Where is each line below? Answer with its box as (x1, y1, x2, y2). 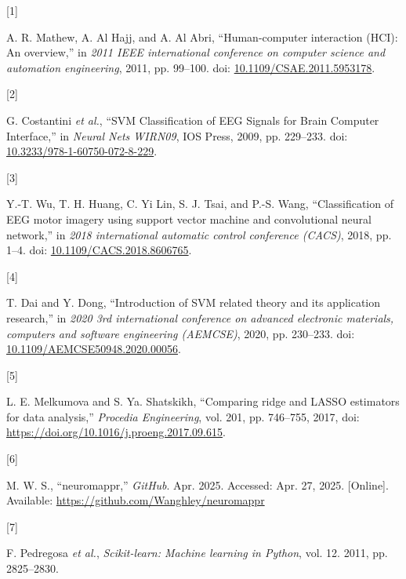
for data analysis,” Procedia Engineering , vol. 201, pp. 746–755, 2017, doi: (6, 408, 360, 424)
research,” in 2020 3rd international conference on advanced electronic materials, (6, 309, 394, 326)
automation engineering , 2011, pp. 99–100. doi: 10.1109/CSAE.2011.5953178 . (6, 59, 375, 75)
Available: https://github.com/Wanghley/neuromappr (6, 492, 265, 508)
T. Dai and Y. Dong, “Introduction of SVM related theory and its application (6, 294, 381, 311)
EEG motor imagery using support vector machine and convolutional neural (6, 210, 372, 227)
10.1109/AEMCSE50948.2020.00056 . (6, 340, 181, 357)
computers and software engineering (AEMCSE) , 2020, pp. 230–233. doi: (6, 325, 355, 341)
